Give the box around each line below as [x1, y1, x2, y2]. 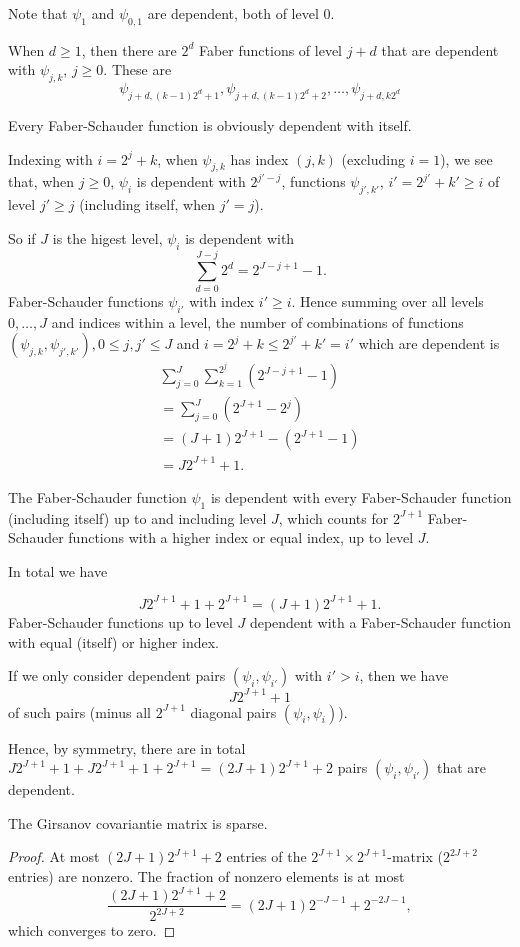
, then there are [81, 39, 177, 60]
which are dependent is [358, 333, 500, 354]
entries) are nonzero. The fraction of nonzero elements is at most [8, 865, 405, 886]
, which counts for [278, 507, 389, 528]
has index [230, 148, 289, 169]
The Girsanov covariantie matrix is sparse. [8, 812, 268, 833]
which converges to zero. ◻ [8, 920, 176, 941]
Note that [8, 3, 68, 23]
